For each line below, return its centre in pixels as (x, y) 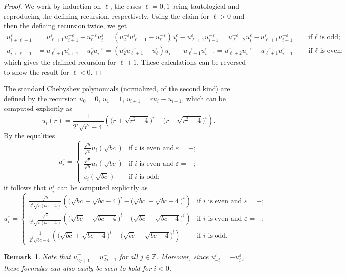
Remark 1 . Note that (38, 256)
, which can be (204, 98)
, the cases (126, 6)
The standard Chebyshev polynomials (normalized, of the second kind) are (117, 88)
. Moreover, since (182, 256)
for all (129, 256)
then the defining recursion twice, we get (65, 26)
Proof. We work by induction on (53, 6)
